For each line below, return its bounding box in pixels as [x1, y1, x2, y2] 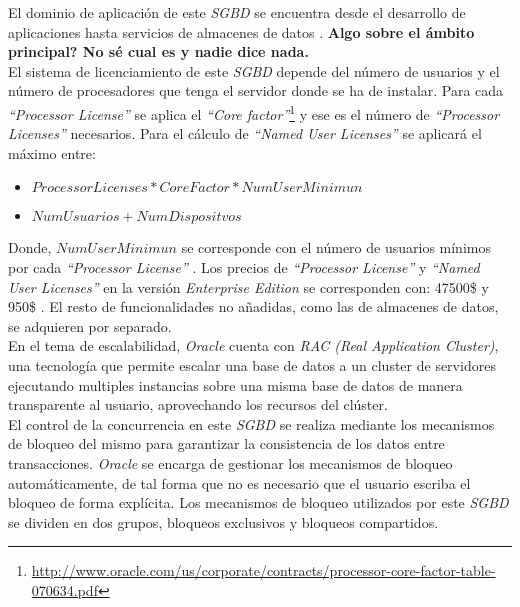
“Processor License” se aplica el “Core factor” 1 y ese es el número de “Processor [8, 100, 500, 124]
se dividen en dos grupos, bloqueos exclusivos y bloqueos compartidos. [8, 511, 439, 532]
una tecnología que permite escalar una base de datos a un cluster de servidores [8, 354, 496, 375]
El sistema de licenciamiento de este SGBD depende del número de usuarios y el [8, 60, 500, 81]
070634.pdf [31, 579, 98, 600]
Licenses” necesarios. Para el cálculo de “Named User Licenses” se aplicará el [8, 123, 482, 144]
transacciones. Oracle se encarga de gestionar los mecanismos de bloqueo [8, 452, 453, 473]
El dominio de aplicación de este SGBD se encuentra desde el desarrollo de [8, 2, 466, 22]
